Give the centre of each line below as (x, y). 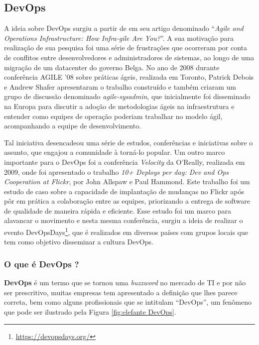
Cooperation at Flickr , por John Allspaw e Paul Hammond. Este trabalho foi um (127, 181)
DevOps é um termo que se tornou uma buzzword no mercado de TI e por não (125, 283)
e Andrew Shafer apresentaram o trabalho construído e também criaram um (120, 86)
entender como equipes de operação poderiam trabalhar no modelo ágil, (113, 116)
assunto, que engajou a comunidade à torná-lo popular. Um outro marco (115, 152)
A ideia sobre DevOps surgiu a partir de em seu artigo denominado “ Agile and (124, 28)
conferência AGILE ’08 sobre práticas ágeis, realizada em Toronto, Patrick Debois (129, 77)
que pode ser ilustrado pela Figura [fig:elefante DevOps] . (90, 311)
